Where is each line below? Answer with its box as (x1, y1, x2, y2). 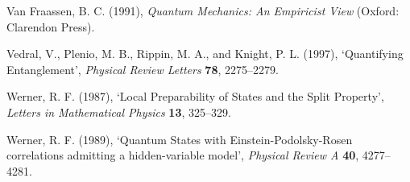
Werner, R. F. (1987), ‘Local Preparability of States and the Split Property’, (6, 88, 384, 105)
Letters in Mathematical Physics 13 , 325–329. (6, 103, 231, 120)
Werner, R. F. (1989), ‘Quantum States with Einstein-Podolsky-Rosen (6, 130, 353, 147)
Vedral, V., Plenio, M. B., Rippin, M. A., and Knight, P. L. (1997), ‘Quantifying (6, 45, 404, 62)
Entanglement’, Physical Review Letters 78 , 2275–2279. (6, 60, 279, 77)
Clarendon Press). (6, 18, 95, 35)
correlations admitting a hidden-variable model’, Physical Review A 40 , (6, 147, 359, 163)
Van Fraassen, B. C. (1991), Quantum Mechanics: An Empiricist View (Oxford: (6, 2, 400, 19)
